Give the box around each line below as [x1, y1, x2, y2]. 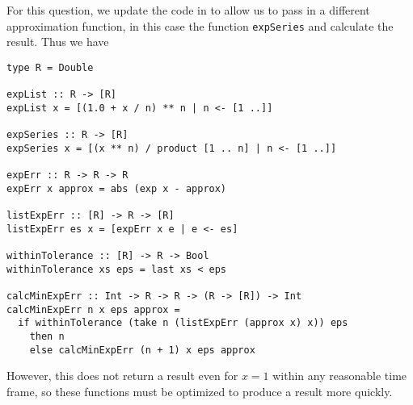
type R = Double [6, 61, 94, 73]
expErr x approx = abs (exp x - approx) [6, 182, 227, 194]
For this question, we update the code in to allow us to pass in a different [6, 2, 370, 18]
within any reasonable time [272, 367, 407, 384]
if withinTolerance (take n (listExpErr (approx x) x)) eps [18, 317, 348, 329]
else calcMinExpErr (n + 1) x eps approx [29, 344, 255, 356]
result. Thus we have [6, 33, 109, 50]
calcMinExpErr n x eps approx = [6, 303, 180, 315]
